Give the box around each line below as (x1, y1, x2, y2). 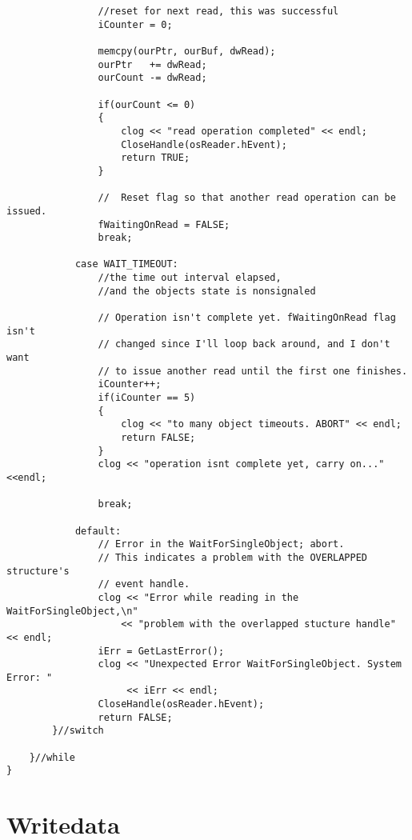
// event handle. (98, 578, 190, 590)
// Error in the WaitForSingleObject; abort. (98, 538, 345, 550)
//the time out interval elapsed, (98, 272, 282, 284)
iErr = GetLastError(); (98, 645, 225, 657)
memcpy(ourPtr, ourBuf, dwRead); (98, 45, 276, 57)
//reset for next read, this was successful (98, 6, 339, 17)
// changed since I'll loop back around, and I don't (98, 338, 390, 350)
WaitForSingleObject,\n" (6, 605, 138, 617)
